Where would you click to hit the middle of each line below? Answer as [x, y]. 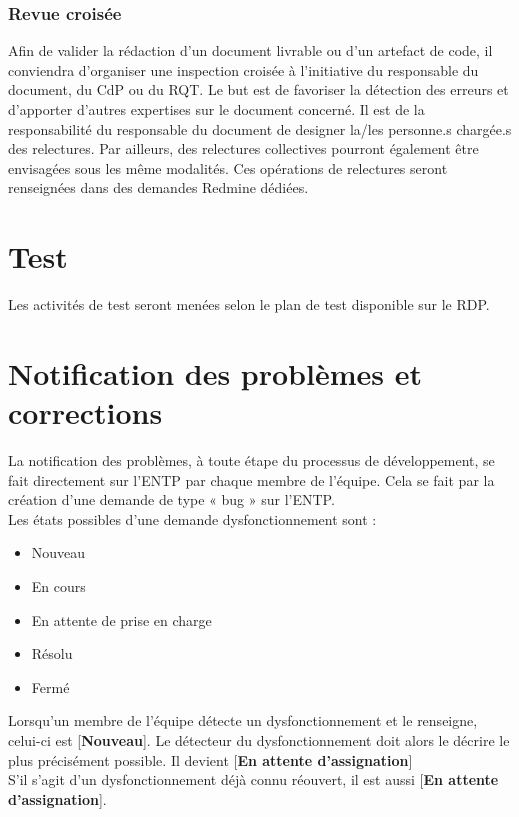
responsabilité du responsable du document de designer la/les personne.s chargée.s [260, 128]
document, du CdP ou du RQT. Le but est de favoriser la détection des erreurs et [258, 89]
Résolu [52, 653]
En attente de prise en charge [121, 619]
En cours [58, 585]
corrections [85, 412]
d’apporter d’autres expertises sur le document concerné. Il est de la [216, 109]
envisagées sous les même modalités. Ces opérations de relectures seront [228, 167]
